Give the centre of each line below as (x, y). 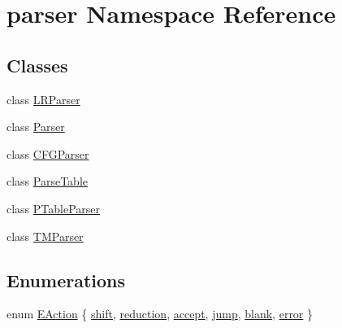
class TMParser (45, 236)
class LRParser (43, 99)
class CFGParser (48, 153)
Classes (37, 65)
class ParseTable (48, 181)
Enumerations (66, 280)
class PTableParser (54, 208)
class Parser (36, 127)
